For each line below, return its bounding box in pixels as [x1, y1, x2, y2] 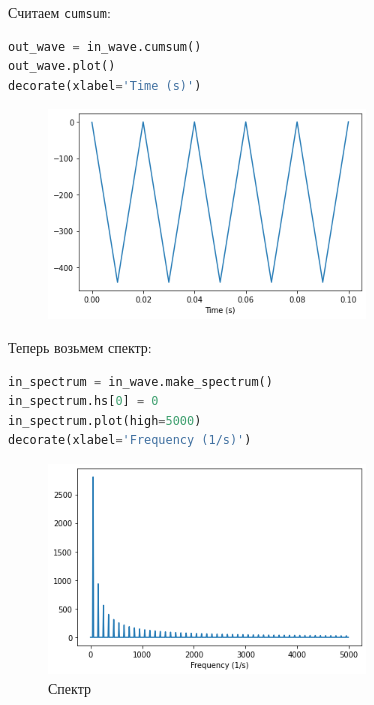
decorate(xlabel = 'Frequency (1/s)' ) [8, 433, 252, 448]
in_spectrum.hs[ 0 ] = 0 [8, 394, 159, 409]
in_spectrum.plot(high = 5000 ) [8, 413, 202, 428]
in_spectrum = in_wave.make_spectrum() [8, 374, 273, 389]
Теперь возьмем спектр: [8, 337, 152, 358]
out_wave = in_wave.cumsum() [8, 39, 202, 54]
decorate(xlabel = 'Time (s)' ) [8, 78, 202, 93]
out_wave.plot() [8, 59, 116, 74]
